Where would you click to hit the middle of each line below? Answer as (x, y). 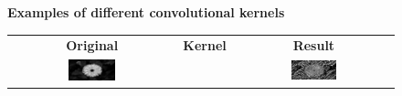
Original (92, 45)
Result (314, 45)
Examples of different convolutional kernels (146, 12)
